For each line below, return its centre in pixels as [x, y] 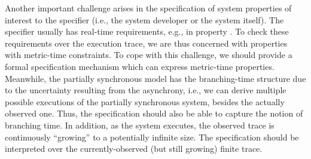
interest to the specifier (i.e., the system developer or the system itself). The [144, 19]
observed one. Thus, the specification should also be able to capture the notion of [154, 113]
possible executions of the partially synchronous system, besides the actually [145, 101]
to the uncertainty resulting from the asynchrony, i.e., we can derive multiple [146, 90]
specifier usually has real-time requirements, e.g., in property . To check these [147, 31]
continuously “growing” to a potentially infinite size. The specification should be [152, 137]
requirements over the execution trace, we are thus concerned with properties [146, 43]
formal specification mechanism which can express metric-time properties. [140, 66]
